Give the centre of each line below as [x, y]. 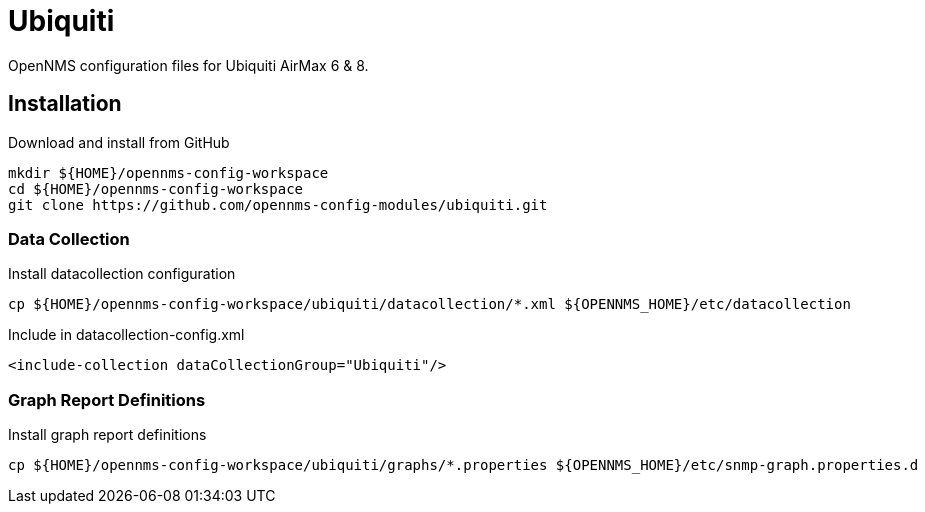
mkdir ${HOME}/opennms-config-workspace [168, 172]
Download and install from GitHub [119, 142]
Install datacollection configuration [122, 274]
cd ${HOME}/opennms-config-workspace [156, 188]
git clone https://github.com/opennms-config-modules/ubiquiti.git [278, 204]
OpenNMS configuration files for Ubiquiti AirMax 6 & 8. [188, 65]
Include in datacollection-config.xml [126, 335]
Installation [65, 104]
